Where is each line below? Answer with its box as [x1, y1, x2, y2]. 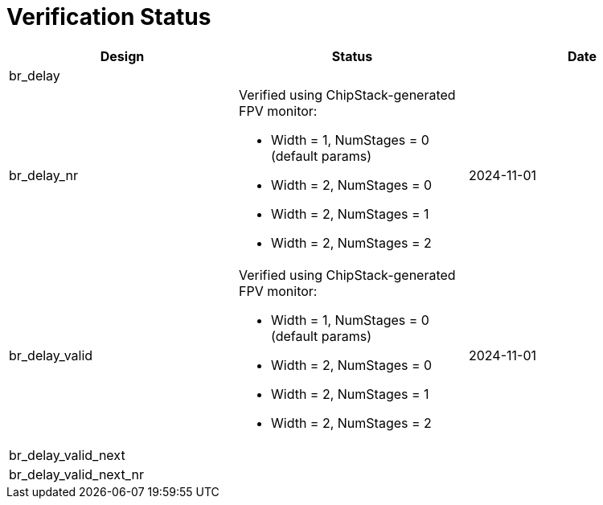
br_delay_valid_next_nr [9, 466, 144, 482]
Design [100, 47, 145, 64]
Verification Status [6, 3, 211, 31]
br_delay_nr [9, 166, 78, 183]
